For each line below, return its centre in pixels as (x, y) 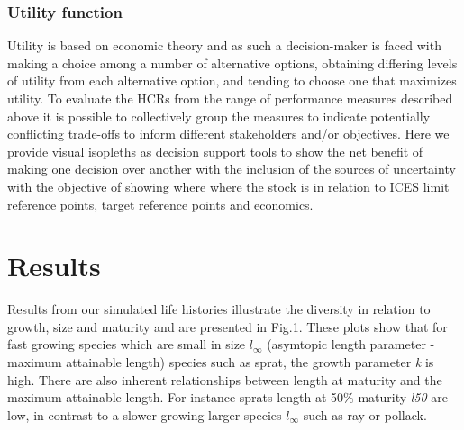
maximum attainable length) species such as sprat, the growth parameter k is (221, 362)
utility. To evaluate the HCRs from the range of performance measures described (230, 98)
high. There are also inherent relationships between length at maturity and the (225, 379)
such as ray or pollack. (365, 414)
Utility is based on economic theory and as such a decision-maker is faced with (224, 45)
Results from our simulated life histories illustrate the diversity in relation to (219, 309)
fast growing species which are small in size (127, 344)
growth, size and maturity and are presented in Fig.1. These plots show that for (227, 326)
